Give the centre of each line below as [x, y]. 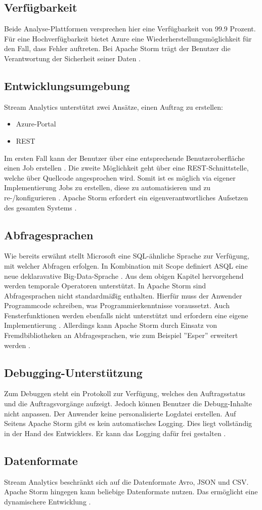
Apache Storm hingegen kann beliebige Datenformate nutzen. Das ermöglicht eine [131, 492]
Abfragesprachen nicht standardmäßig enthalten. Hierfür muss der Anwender [123, 295]
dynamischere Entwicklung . [48, 501]
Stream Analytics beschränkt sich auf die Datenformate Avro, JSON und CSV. [126, 481]
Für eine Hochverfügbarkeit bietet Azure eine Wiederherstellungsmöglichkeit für [128, 38]
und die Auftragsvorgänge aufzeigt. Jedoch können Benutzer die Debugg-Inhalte [128, 403]
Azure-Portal [36, 124]
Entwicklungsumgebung [67, 85]
